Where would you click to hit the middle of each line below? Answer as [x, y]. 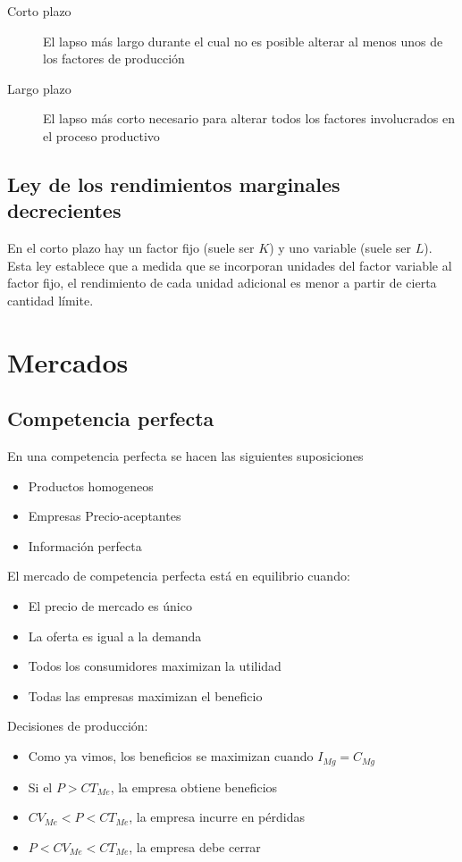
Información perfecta [85, 545]
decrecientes [64, 210]
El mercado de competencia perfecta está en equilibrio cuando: [179, 576]
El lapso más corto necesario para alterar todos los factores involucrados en [249, 118]
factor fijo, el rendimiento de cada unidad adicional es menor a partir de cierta [222, 283]
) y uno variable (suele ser [340, 248]
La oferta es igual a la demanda [115, 636]
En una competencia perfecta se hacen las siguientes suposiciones [185, 456]
